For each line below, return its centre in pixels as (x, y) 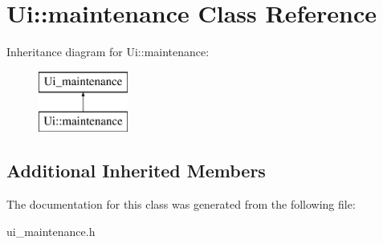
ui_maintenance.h (51, 231)
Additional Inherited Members (136, 171)
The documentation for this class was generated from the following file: (181, 204)
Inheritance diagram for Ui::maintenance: (108, 52)
